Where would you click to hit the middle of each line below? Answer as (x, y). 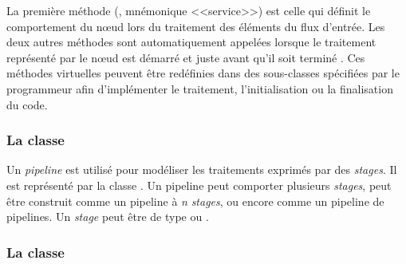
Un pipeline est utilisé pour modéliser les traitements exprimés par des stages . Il (202, 169)
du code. (27, 104)
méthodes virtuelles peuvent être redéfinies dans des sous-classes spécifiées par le (203, 73)
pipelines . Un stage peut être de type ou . (108, 217)
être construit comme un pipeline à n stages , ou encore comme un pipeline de (195, 201)
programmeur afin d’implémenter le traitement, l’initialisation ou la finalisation (200, 88)
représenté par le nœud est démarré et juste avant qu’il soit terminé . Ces (186, 57)
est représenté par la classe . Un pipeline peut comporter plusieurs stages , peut (199, 185)
